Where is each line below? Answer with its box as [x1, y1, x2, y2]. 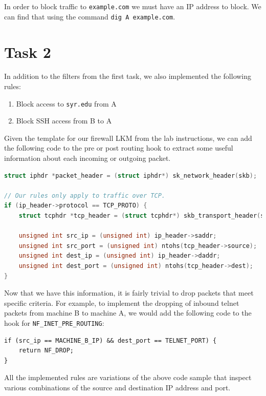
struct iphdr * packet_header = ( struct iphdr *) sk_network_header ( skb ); [4, 172, 257, 179]
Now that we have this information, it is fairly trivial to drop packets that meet [4, 287, 254, 298]
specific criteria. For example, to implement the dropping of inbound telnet [4, 297, 239, 308]
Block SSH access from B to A [16, 115, 112, 126]
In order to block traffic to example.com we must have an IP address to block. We [4, 1, 261, 11]
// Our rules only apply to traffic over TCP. [4, 192, 165, 199]
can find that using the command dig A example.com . [4, 11, 175, 22]
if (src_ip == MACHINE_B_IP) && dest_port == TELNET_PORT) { [4, 337, 217, 344]
